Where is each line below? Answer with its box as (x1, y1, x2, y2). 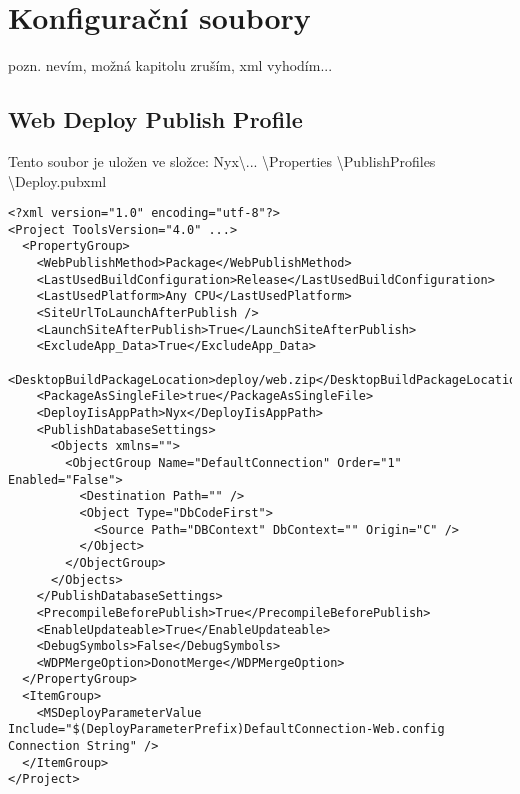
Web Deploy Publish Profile (8, 104, 303, 135)
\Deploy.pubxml (8, 170, 107, 191)
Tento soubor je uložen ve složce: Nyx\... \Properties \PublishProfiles (8, 150, 436, 171)
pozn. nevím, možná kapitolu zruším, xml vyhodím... (8, 55, 333, 76)
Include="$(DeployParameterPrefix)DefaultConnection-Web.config (8, 722, 445, 737)
